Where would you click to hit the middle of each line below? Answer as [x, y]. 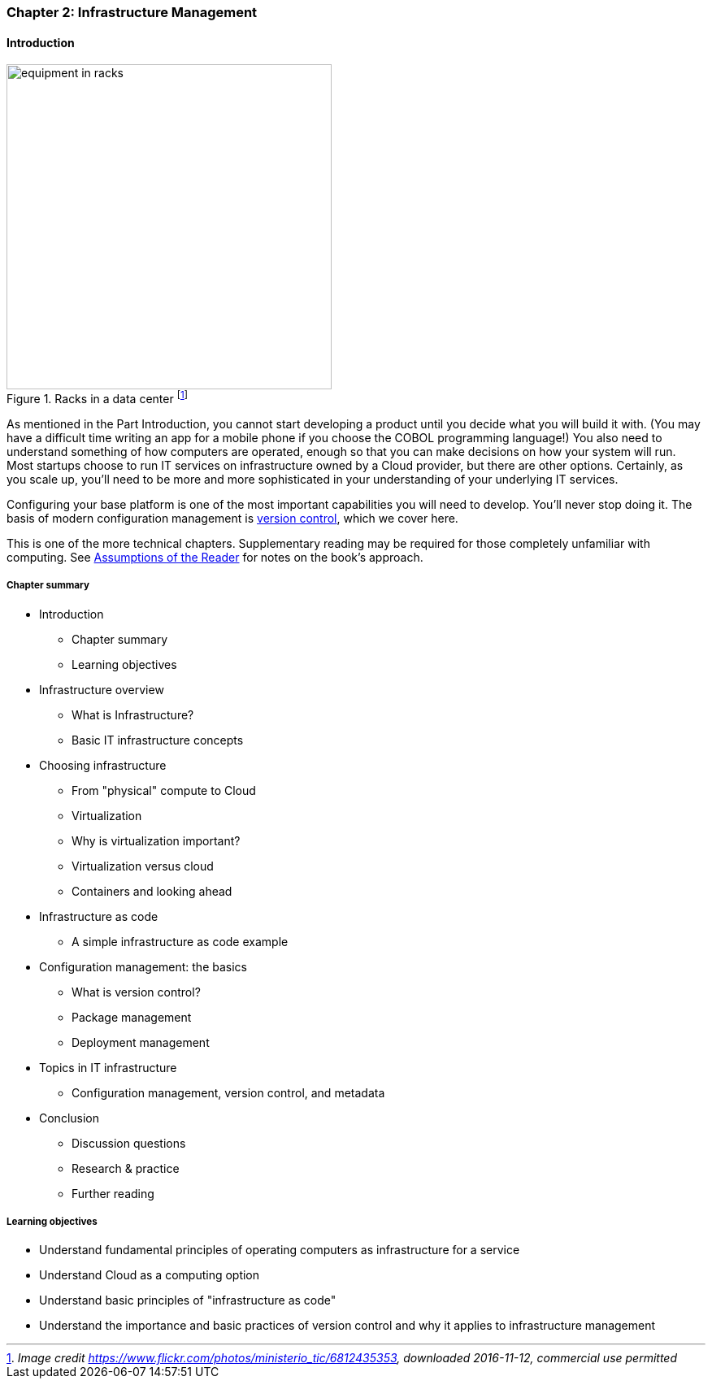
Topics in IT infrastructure [108, 1067]
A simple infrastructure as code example [180, 941]
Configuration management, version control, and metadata [228, 1092]
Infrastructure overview [102, 689]
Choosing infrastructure [103, 765]
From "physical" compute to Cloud [164, 790]
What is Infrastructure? [133, 714]
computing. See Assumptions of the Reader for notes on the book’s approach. [215, 557]
